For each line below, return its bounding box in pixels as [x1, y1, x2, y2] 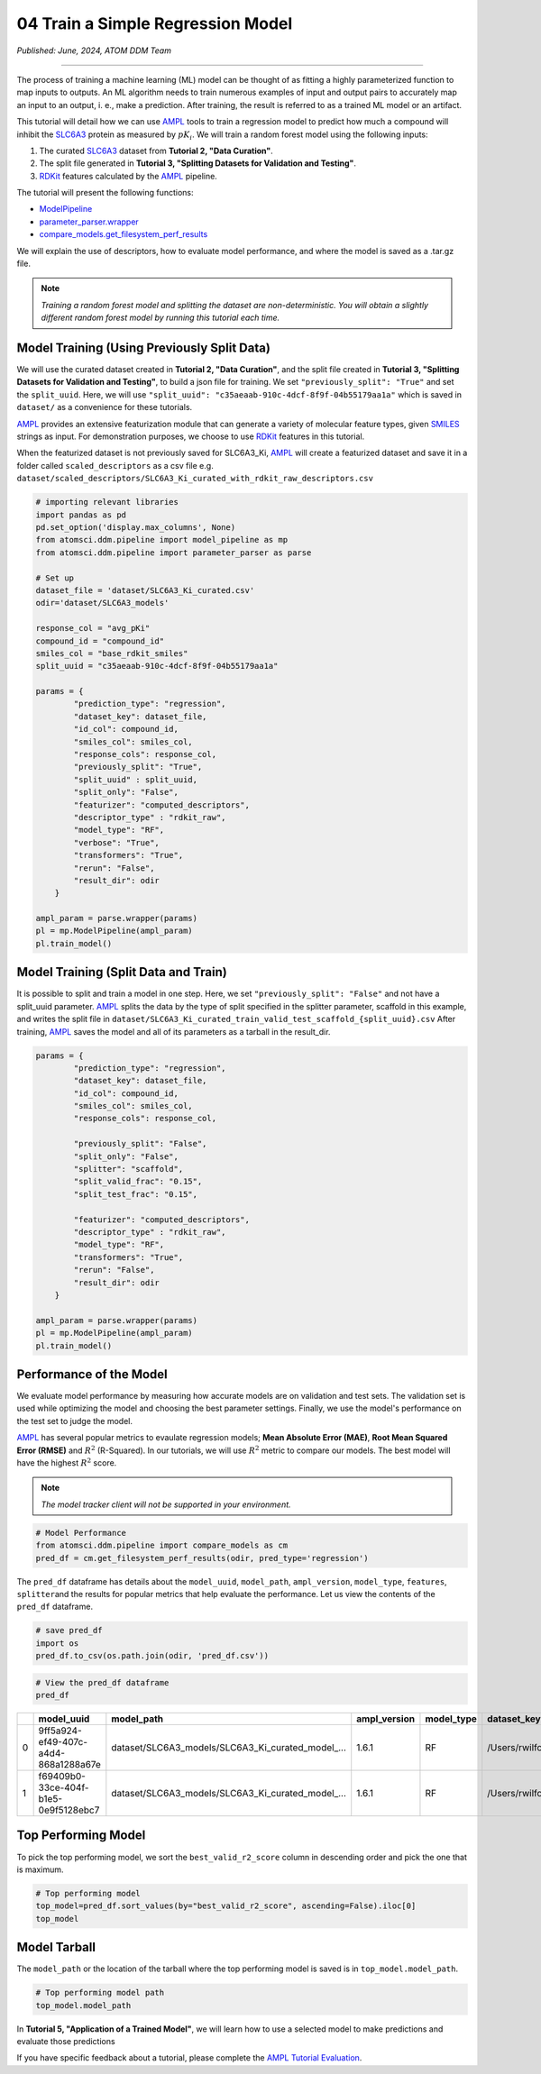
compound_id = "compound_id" [35, 635, 165, 646]
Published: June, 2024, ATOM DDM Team [16, 45, 171, 56]
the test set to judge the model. [16, 1415, 133, 1426]
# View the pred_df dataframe [35, 1677, 170, 1687]
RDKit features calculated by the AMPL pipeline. [39, 170, 218, 181]
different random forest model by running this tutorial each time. [41, 312, 280, 324]
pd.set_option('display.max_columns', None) [35, 522, 236, 532]
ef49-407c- [38, 1736, 88, 1748]
